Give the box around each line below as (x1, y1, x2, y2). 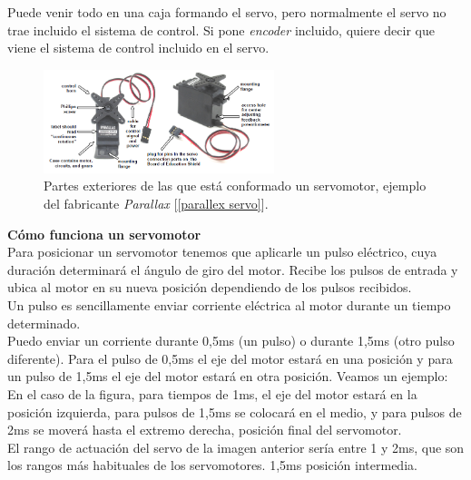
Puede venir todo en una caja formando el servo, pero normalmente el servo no (7, 3, 446, 21)
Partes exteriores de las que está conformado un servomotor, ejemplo (44, 176, 427, 195)
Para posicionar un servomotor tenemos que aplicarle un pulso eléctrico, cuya (7, 242, 437, 261)
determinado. (7, 313, 81, 332)
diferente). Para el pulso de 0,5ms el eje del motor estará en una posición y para (7, 348, 453, 367)
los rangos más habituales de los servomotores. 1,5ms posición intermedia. (7, 456, 417, 475)
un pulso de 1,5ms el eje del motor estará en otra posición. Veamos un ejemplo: (7, 367, 448, 386)
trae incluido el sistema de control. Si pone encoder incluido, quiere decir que (7, 20, 435, 39)
